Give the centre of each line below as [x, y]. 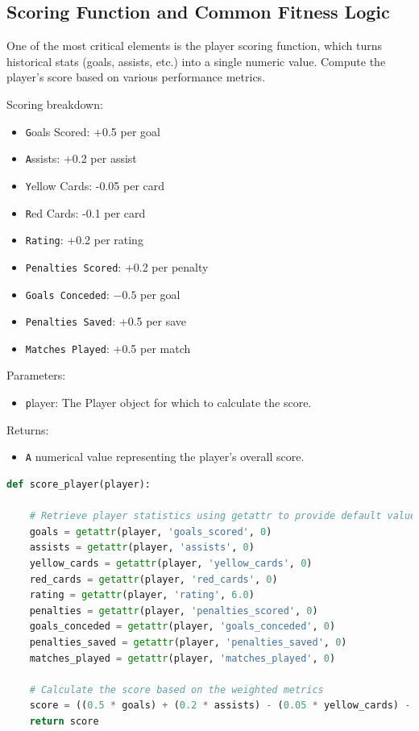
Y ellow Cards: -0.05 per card [95, 185]
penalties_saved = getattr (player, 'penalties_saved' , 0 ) [188, 642]
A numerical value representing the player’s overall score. [165, 457]
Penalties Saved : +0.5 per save [106, 321]
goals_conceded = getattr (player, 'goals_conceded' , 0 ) [183, 627]
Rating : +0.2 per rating [84, 240]
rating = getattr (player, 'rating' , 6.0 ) [142, 595]
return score [64, 721]
